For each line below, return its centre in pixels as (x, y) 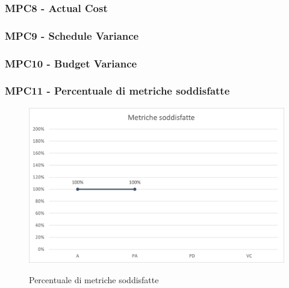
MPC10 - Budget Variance (71, 63)
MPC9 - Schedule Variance (72, 35)
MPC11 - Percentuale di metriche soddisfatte (117, 91)
